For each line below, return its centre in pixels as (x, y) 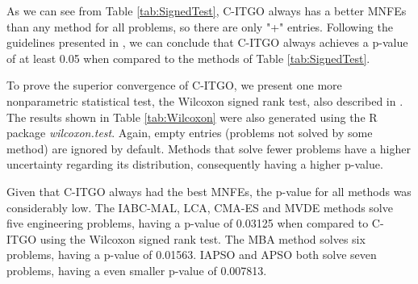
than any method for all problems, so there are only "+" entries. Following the (200, 26)
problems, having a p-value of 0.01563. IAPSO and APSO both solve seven (192, 255)
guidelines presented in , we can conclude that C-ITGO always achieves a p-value (207, 42)
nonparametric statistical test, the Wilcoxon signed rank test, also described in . (205, 100)
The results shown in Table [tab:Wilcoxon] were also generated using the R (192, 117)
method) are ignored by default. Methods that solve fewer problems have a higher (209, 148)
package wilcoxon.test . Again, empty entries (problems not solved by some (190, 133)
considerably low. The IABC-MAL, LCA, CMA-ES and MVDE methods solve (200, 207)
